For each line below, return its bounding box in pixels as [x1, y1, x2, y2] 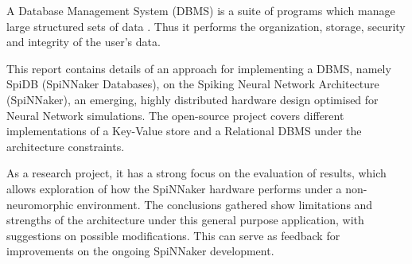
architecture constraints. [6, 138, 125, 154]
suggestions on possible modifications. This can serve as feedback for [6, 227, 340, 243]
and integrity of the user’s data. [6, 33, 161, 50]
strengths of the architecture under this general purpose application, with [6, 212, 364, 228]
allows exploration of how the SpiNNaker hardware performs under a [6, 180, 342, 196]
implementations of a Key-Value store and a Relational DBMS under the [6, 122, 362, 139]
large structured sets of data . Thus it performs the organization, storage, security [6, 17, 406, 34]
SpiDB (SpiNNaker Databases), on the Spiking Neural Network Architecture [6, 76, 379, 92]
